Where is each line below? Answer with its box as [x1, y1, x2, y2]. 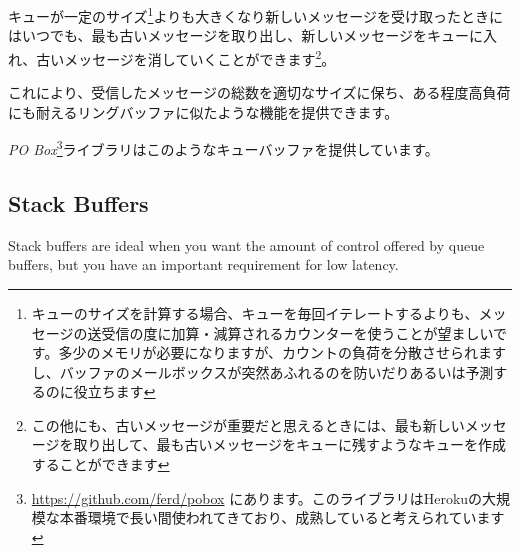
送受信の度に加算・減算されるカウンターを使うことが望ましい [87, 322, 494, 343]
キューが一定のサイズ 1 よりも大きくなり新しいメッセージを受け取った [8, 3, 461, 26]
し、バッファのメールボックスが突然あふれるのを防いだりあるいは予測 [31, 361, 494, 382]
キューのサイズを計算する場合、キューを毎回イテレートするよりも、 [31, 302, 479, 323]
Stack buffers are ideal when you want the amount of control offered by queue [8, 234, 485, 255]
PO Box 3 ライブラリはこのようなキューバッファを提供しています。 [8, 136, 439, 159]
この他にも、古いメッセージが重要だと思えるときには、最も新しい [31, 414, 465, 435]
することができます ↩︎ [31, 454, 170, 475]
